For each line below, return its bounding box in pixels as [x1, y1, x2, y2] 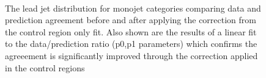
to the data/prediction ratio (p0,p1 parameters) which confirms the [5, 37, 257, 50]
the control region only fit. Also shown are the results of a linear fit [5, 25, 257, 38]
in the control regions [5, 61, 85, 74]
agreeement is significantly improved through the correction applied [5, 49, 258, 62]
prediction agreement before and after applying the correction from [5, 13, 256, 26]
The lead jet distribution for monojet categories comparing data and [5, 1, 261, 14]
